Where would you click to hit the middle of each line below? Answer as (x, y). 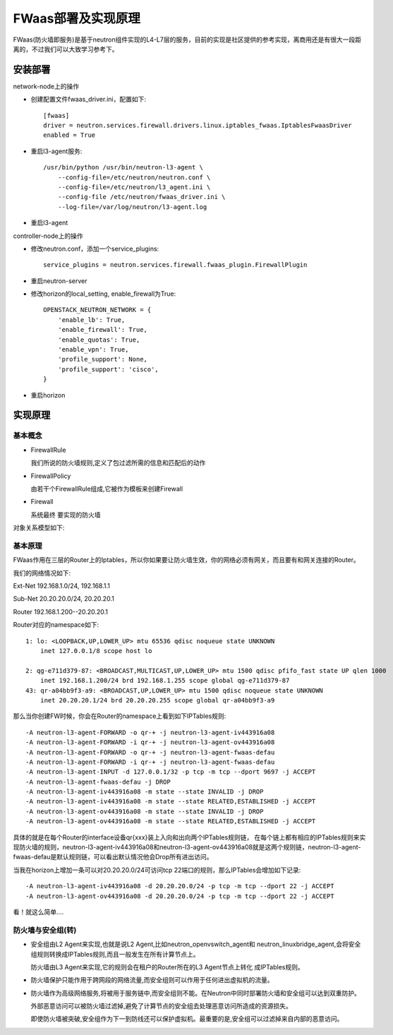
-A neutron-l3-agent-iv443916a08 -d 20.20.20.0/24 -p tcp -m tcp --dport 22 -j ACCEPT (180, 886)
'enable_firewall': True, (103, 330)
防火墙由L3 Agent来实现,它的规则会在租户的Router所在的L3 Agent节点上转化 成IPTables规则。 (167, 967)
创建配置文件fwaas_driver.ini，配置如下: (88, 100)
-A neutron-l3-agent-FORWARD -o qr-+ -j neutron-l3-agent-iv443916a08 (150, 732)
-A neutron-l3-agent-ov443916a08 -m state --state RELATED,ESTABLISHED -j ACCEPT (171, 821)
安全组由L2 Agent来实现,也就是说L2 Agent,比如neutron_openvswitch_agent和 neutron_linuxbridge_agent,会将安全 (196, 944)
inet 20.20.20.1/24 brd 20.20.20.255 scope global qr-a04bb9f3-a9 (157, 700)
